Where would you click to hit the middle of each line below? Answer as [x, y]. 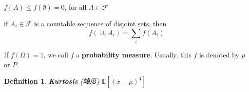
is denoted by [219, 54]
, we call [56, 54]
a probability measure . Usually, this [134, 54]
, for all [76, 7]
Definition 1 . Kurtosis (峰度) [52, 81]
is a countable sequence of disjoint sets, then [100, 23]
